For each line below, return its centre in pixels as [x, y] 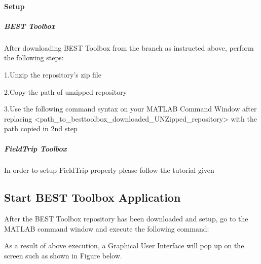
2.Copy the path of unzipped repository [66, 91]
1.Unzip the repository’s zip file [53, 74]
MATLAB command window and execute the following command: [107, 228]
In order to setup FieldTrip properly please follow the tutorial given [109, 170]
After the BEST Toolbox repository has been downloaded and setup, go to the [126, 219]
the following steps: [34, 58]
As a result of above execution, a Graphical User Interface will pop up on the [124, 246]
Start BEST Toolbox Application [92, 197]
